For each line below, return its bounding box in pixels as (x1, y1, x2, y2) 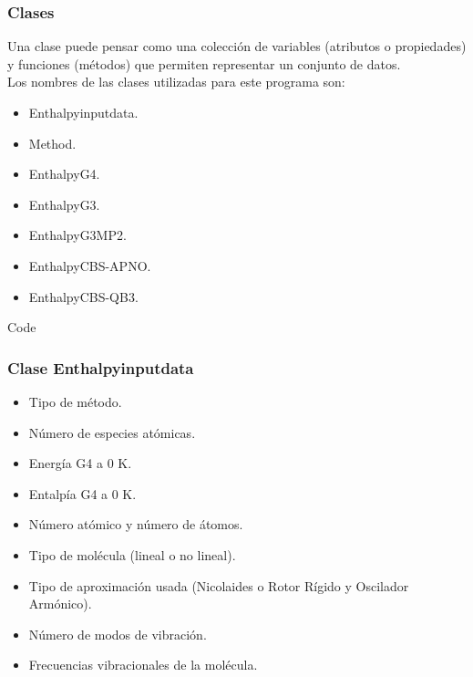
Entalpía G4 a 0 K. (28, 484, 137, 503)
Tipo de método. (28, 391, 122, 411)
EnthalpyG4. (28, 164, 100, 183)
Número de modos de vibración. (28, 624, 207, 643)
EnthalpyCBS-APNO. (28, 255, 151, 275)
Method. (28, 133, 77, 152)
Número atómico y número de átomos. (28, 515, 243, 534)
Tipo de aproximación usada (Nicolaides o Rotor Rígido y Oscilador (28, 576, 409, 595)
